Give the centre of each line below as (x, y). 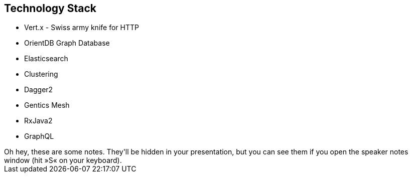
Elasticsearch (46, 59)
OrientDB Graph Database (67, 43)
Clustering (41, 74)
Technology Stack (50, 8)
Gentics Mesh (47, 105)
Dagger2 (39, 90)
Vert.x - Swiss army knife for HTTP (82, 28)
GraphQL (39, 136)
